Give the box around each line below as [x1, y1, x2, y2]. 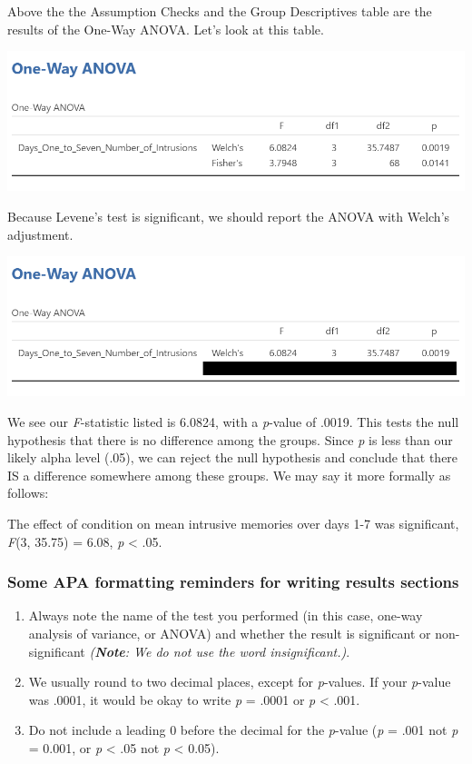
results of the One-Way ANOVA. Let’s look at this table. [7, 19, 324, 38]
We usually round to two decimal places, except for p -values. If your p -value [28, 672, 451, 691]
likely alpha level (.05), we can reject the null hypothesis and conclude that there [7, 448, 458, 467]
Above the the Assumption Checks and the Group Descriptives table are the [7, 2, 432, 20]
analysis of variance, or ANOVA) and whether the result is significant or [28, 624, 431, 643]
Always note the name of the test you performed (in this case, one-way [28, 606, 423, 625]
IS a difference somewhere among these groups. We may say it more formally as [7, 465, 451, 484]
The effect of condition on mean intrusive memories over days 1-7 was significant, [7, 514, 459, 533]
